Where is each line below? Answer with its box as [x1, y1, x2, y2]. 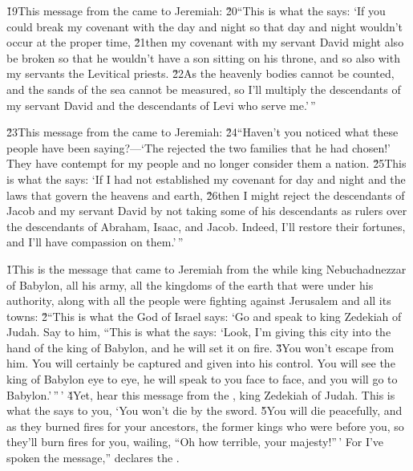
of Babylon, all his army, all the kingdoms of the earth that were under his [6, 276, 374, 293]
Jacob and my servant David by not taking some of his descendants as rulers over [6, 202, 407, 219]
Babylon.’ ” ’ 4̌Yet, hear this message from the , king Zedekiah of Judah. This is [6, 386, 395, 403]
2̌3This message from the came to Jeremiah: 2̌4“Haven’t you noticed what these [6, 124, 399, 140]
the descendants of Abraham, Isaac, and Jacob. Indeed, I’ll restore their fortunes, [6, 217, 406, 234]
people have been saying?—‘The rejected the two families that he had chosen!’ [6, 139, 391, 156]
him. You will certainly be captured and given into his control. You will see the [6, 355, 395, 372]
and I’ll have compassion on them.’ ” [6, 233, 184, 250]
